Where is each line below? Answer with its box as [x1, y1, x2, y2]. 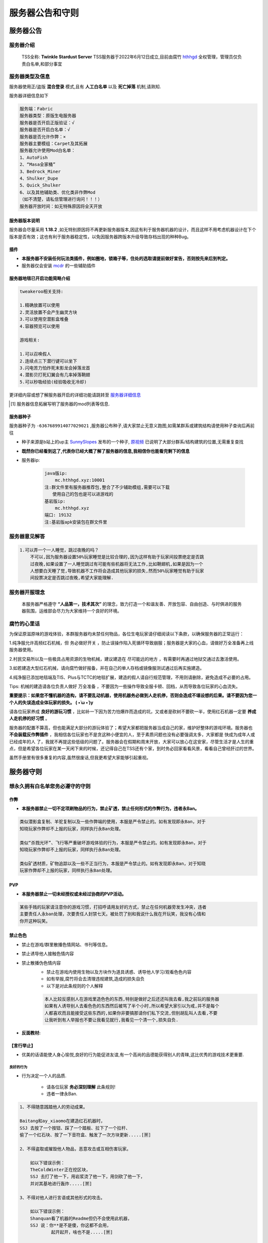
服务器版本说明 [9, 218, 40, 224]
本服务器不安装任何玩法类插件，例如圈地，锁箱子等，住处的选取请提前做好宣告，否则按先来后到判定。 [21, 256, 230, 262]
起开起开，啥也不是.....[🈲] [51, 1230, 113, 1235]
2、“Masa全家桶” [19, 162, 56, 168]
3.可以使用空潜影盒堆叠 [19, 316, 69, 322]
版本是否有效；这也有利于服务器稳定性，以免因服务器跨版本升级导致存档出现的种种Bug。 [9, 234, 192, 240]
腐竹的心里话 [9, 621, 40, 627]
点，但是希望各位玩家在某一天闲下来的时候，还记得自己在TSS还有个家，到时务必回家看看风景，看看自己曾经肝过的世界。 [9, 746, 257, 752]
